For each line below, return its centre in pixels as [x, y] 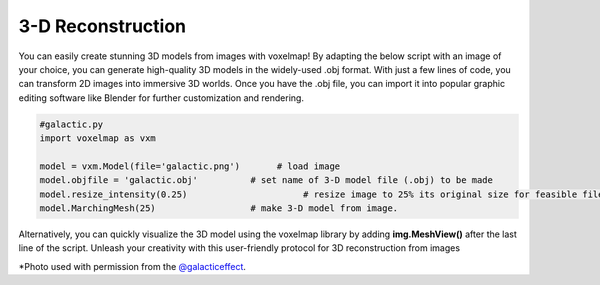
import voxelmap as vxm [98, 138]
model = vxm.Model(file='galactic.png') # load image [190, 166]
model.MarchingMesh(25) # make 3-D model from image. [219, 208]
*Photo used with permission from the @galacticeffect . [132, 266]
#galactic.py [71, 124]
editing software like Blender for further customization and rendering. [161, 97]
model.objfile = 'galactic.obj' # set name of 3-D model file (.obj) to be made [266, 180]
